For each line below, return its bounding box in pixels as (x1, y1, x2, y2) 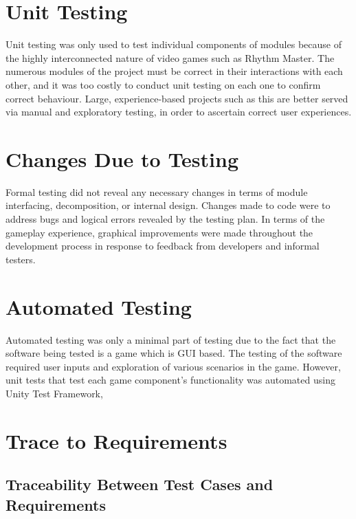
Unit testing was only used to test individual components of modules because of (5, 37, 342, 52)
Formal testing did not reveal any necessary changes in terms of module (5, 184, 308, 199)
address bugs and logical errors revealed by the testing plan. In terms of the (5, 212, 325, 225)
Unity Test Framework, (5, 386, 103, 400)
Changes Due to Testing (5, 144, 239, 173)
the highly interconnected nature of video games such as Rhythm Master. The (5, 50, 335, 65)
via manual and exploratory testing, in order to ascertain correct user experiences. (5, 104, 352, 119)
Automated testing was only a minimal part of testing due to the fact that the (5, 332, 336, 346)
